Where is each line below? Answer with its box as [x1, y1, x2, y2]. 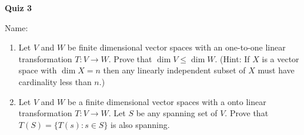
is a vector [262, 52, 299, 65]
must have [258, 64, 295, 76]
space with [18, 64, 57, 76]
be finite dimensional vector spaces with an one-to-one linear [67, 41, 286, 53]
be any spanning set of [136, 107, 218, 119]
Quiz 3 [5, 2, 32, 14]
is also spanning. [111, 118, 170, 130]
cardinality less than [18, 75, 92, 87]
